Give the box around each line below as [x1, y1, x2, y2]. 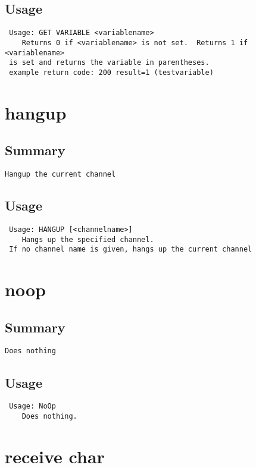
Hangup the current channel [5, 170, 116, 179]
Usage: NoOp [9, 402, 56, 411]
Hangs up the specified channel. [21, 235, 154, 244]
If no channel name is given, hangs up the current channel [9, 245, 252, 254]
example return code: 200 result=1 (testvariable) [9, 68, 214, 77]
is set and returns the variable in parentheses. [9, 58, 210, 67]
